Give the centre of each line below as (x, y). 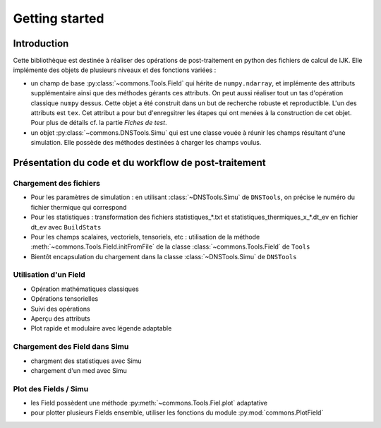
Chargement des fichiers (56, 183)
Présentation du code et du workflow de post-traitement (139, 163)
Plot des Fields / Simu (51, 388)
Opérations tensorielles (65, 299)
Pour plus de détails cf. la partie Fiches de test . (99, 123)
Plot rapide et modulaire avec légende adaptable (101, 328)
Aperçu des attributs (61, 319)
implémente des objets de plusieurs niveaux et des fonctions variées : (115, 70)
